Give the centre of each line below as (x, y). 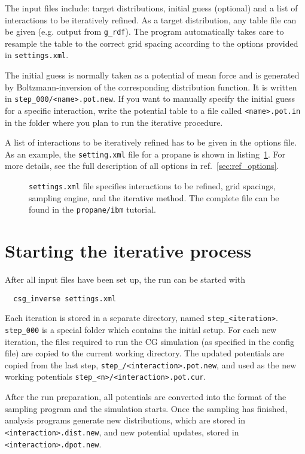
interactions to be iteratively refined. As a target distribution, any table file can (151, 19)
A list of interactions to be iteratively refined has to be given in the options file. (151, 142)
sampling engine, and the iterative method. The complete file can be (154, 197)
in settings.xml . (37, 55)
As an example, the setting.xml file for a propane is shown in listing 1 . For (145, 154)
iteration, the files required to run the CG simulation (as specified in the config (150, 341)
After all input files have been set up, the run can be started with (125, 279)
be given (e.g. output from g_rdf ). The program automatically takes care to (144, 31)
